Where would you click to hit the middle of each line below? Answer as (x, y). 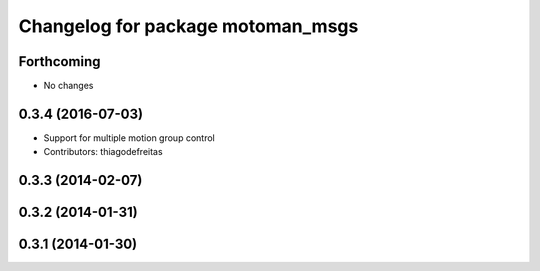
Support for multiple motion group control (129, 137)
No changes (68, 86)
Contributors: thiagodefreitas (103, 152)
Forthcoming (59, 61)
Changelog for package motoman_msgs (188, 26)
